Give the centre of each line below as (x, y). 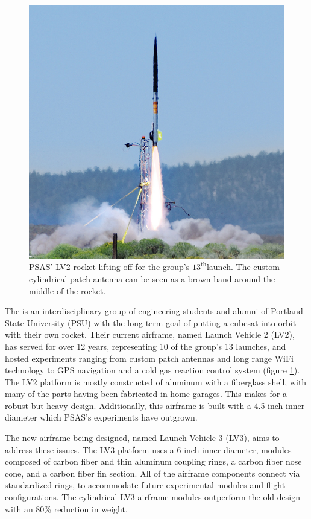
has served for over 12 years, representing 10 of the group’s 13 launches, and (146, 346)
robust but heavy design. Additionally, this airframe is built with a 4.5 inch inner (155, 405)
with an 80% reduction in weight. (66, 508)
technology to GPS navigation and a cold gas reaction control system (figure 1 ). (152, 370)
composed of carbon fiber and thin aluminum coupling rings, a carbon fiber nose (153, 461)
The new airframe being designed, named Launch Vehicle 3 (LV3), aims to (142, 438)
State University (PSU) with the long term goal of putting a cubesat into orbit (151, 322)
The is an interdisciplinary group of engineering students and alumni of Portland (154, 311)
